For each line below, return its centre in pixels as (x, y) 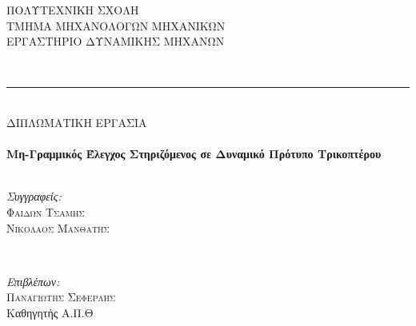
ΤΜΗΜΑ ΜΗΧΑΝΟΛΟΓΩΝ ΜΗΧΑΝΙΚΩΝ (116, 25)
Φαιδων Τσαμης (46, 211)
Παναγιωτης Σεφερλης (61, 297)
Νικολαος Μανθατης (58, 227)
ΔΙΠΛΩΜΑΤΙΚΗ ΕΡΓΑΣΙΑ (77, 122)
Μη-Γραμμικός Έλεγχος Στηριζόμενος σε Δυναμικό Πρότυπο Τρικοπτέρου (194, 154)
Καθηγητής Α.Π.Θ (50, 312)
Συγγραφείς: (34, 196)
